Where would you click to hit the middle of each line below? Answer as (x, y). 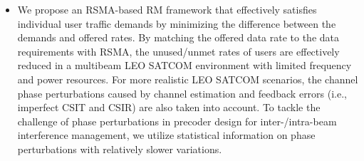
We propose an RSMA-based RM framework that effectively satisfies (167, 9)
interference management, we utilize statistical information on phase (166, 135)
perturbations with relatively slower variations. (120, 149)
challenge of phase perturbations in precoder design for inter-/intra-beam (177, 121)
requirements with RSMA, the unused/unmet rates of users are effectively (178, 51)
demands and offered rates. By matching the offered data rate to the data (178, 37)
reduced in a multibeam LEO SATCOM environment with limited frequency (184, 65)
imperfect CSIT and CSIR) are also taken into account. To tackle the (169, 107)
